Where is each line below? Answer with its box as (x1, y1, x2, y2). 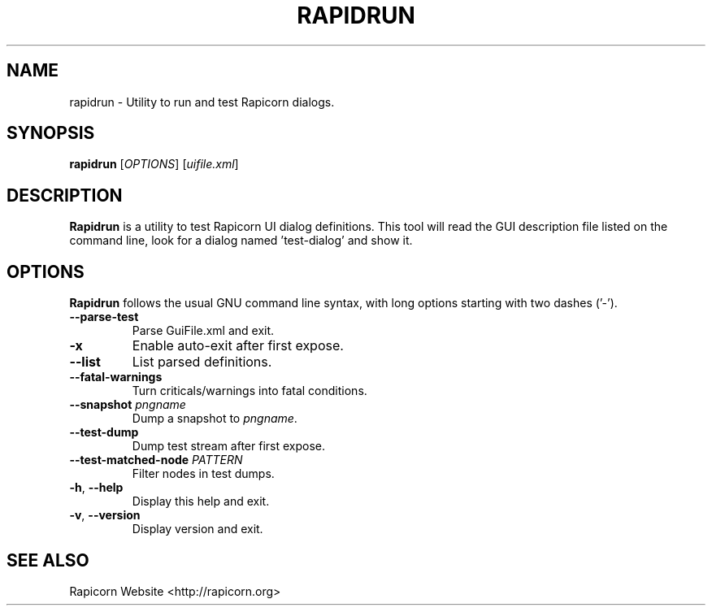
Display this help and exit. (132, 494, 270, 509)
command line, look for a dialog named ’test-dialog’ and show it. (69, 233, 413, 248)
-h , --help (69, 480, 124, 495)
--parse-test (69, 310, 139, 324)
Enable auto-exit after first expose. (132, 337, 344, 354)
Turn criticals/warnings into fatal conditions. (132, 384, 367, 398)
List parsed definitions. (132, 354, 272, 371)
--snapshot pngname (69, 397, 186, 412)
